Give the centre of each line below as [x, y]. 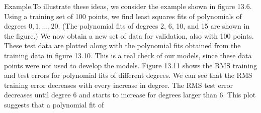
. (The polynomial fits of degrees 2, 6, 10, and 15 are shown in [154, 26]
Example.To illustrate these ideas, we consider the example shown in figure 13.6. [128, 6]
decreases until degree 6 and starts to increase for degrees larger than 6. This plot [130, 95]
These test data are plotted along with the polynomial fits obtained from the [122, 45]
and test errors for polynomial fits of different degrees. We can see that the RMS [128, 75]
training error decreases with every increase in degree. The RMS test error [119, 85]
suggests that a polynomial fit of [54, 104]
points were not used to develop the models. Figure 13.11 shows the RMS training [130, 65]
